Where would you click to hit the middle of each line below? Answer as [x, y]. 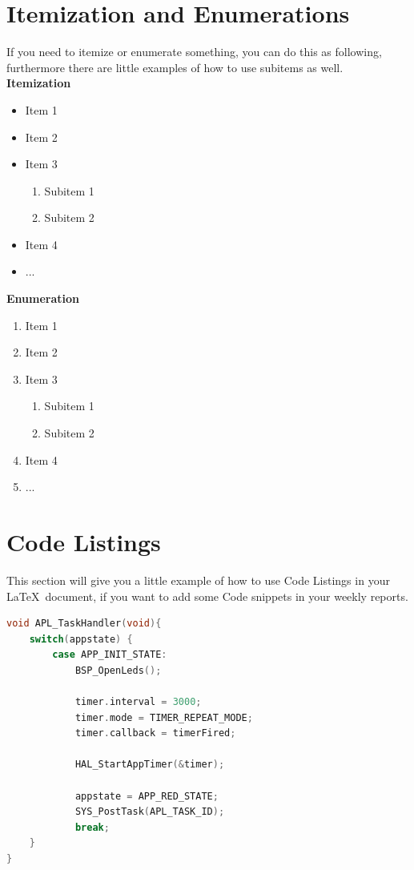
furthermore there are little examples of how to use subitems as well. [175, 67]
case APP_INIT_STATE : [110, 655]
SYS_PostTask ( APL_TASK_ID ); [150, 812]
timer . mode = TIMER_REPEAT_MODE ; [164, 717]
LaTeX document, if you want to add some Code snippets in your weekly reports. [207, 596]
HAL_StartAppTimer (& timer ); [150, 765]
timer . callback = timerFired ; [155, 733]
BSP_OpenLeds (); [118, 670]
